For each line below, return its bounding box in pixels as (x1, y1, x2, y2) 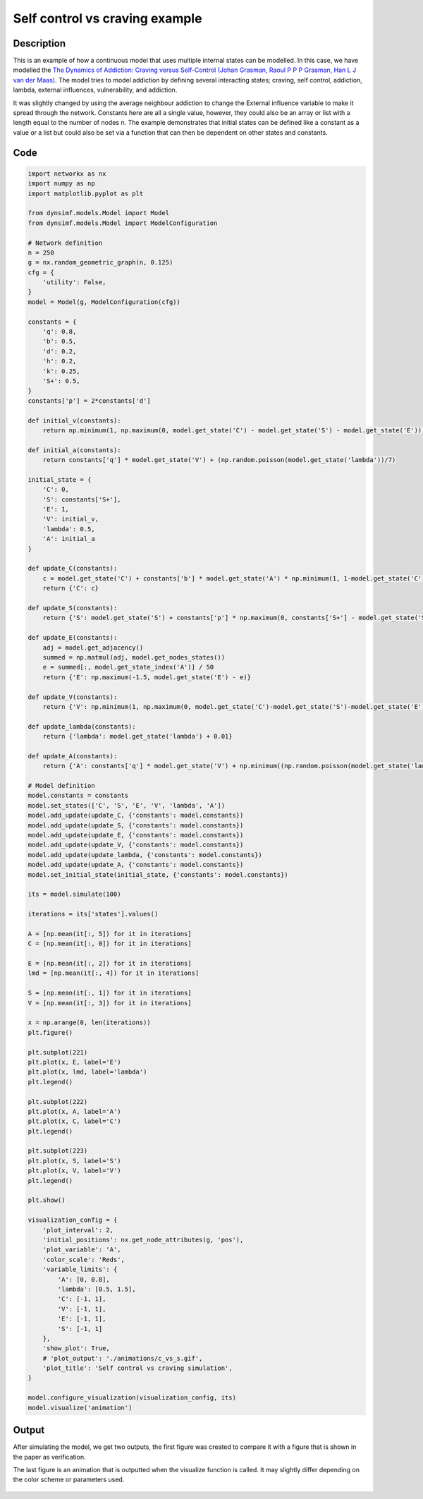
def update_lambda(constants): (27, 722, 137, 730)
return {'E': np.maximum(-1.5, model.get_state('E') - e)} (42, 673, 252, 681)
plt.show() (27, 1196, 66, 1204)
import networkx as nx (27, 169, 106, 178)
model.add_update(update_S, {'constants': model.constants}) (27, 821, 244, 829)
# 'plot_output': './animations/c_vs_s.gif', (42, 1354, 203, 1362)
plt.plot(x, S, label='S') (27, 1157, 121, 1165)
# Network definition (27, 238, 103, 247)
